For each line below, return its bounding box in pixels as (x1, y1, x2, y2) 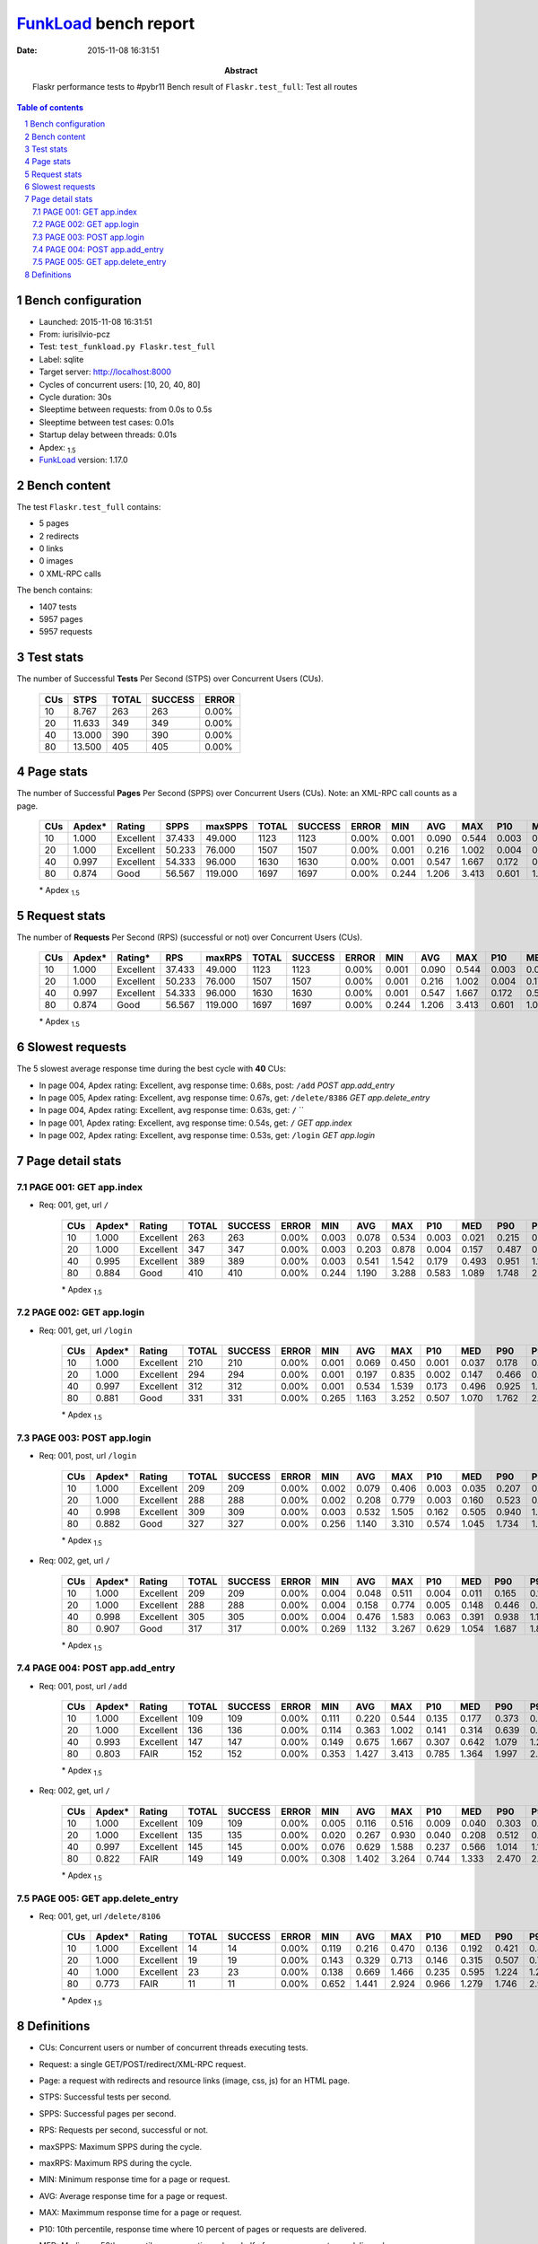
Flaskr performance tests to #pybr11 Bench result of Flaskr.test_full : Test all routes (32, 82, 358, 92)
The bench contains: (16, 584, 93, 596)
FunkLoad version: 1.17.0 (39, 454, 129, 465)
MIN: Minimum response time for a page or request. (39, 2174, 230, 2185)
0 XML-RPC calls (39, 568, 102, 579)
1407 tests (39, 601, 77, 612)
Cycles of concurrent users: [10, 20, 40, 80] (39, 379, 201, 390)
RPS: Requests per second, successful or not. (39, 2125, 209, 2135)
